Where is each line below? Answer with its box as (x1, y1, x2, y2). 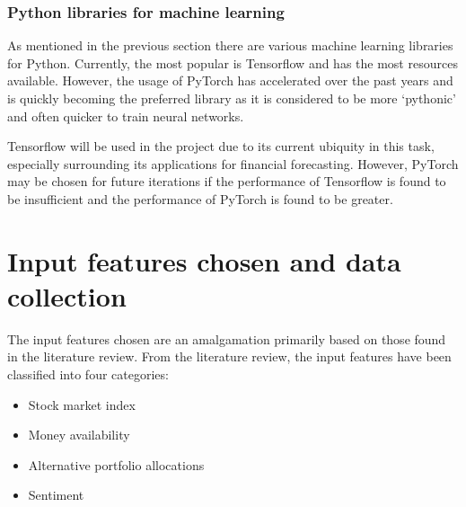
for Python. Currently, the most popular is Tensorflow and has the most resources (7, 53, 458, 72)
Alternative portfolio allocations (28, 455, 205, 474)
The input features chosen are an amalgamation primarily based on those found (7, 329, 446, 348)
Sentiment (28, 485, 84, 504)
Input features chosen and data (7, 242, 401, 279)
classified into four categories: (7, 365, 169, 384)
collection (7, 277, 127, 314)
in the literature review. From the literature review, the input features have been (7, 347, 452, 366)
